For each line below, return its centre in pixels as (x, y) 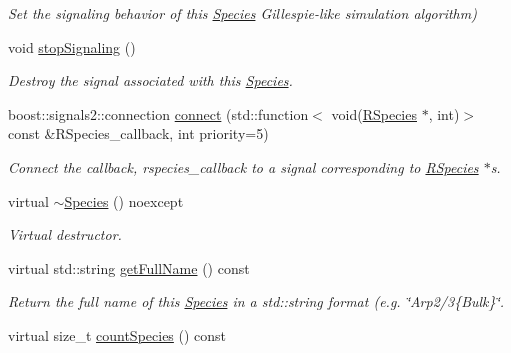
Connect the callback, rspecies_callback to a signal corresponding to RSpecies (243, 166)
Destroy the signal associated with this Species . (150, 80)
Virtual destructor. (65, 234)
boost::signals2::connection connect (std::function (158, 113)
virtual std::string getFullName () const (129, 267)
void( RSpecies (374, 113)
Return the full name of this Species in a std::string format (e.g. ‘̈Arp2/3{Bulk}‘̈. (256, 301)
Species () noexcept (124, 200)
